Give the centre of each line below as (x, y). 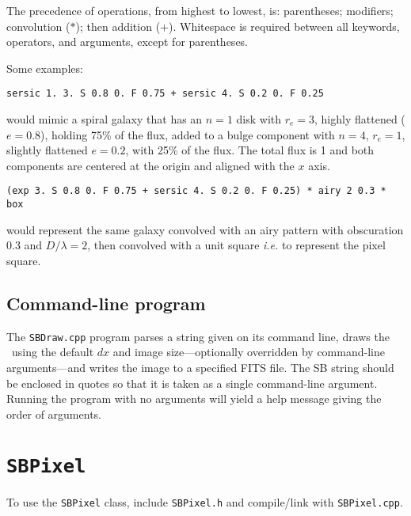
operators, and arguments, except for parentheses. (127, 42)
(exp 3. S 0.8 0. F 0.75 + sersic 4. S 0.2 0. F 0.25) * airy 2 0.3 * (196, 191)
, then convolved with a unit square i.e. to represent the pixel (236, 245)
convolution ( (38, 26)
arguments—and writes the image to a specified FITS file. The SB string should (200, 367)
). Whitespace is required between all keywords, (284, 26)
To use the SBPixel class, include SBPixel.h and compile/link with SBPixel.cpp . (205, 501)
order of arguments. (54, 414)
